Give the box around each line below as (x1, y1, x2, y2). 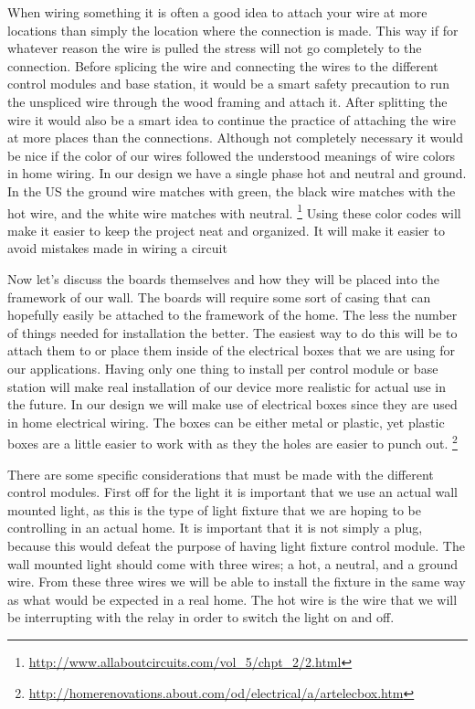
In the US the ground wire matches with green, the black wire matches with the (7, 181, 456, 200)
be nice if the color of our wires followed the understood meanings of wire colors (7, 145, 456, 164)
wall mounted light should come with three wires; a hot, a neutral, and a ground (7, 554, 459, 573)
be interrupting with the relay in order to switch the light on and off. (7, 608, 395, 627)
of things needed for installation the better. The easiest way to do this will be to (7, 323, 458, 342)
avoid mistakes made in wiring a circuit (7, 238, 227, 258)
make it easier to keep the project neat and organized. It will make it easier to (7, 220, 445, 239)
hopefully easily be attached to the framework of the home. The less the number (7, 305, 458, 324)
